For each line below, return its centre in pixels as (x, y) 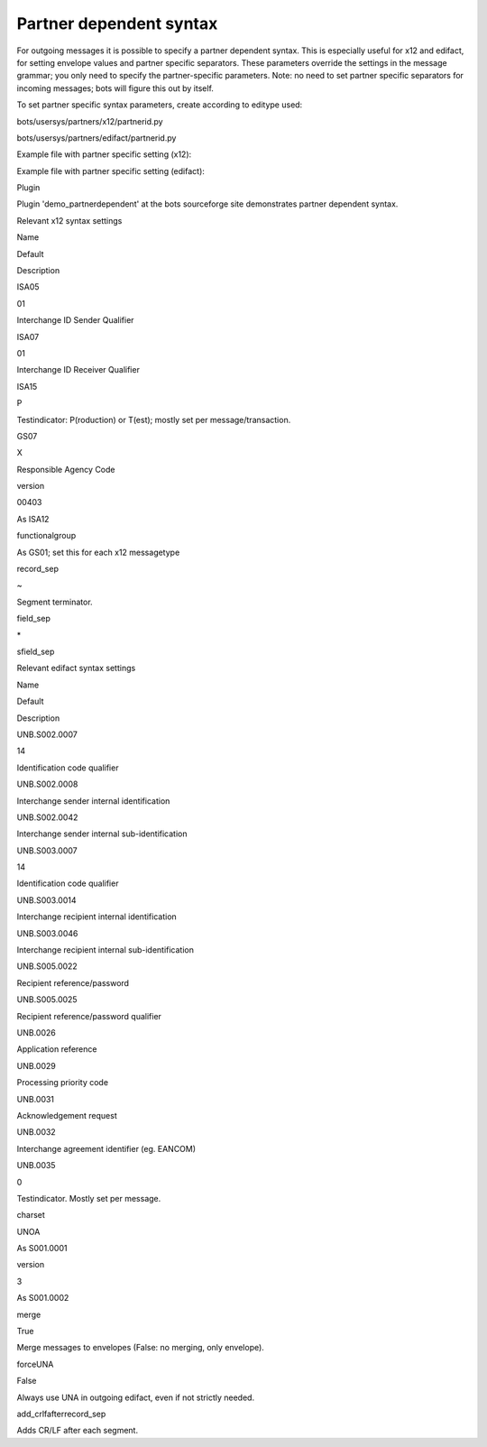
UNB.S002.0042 (47, 817)
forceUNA (35, 1364)
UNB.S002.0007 (47, 734)
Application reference (57, 1049)
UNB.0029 (36, 1065)
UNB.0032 (36, 1132)
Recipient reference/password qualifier (89, 1016)
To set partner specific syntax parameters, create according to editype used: (160, 105)
